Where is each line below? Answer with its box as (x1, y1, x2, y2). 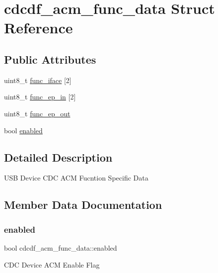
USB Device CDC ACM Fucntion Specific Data (4, 173, 148, 183)
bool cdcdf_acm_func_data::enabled (4, 242, 117, 253)
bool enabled (4, 125, 43, 135)
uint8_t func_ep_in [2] (4, 91, 76, 102)
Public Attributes (4, 51, 96, 67)
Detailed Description (4, 149, 113, 165)
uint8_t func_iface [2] (4, 75, 72, 85)
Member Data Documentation (4, 197, 162, 212)
